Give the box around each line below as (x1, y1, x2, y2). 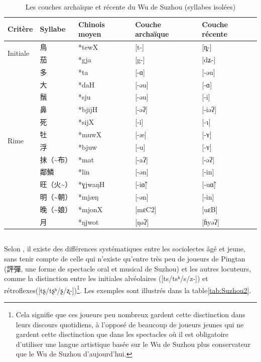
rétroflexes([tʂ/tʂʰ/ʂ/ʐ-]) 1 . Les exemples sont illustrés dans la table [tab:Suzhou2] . (4, 283, 251, 295)
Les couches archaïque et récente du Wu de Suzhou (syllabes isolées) (25, 2, 236, 12)
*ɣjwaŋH (78, 179, 105, 190)
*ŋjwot (78, 216, 99, 227)
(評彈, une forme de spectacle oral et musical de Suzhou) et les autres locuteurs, (4, 263, 251, 274)
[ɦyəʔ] (202, 216, 219, 227)
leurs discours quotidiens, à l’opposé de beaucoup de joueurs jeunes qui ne (16, 319, 244, 329)
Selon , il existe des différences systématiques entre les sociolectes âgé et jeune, (4, 243, 245, 254)
